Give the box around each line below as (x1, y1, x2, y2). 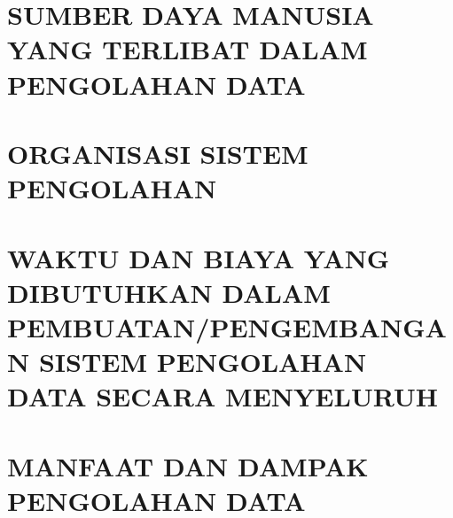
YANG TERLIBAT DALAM (7, 31, 368, 67)
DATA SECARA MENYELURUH (7, 378, 438, 414)
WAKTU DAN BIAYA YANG (7, 239, 390, 275)
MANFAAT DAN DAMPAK (7, 447, 369, 483)
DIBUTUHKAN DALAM (7, 274, 331, 310)
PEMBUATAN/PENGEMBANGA (7, 308, 447, 344)
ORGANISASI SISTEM (7, 135, 309, 171)
